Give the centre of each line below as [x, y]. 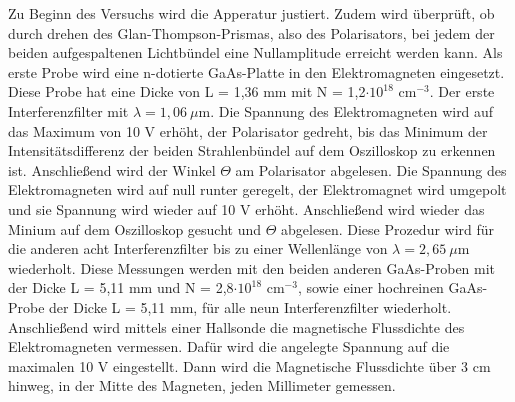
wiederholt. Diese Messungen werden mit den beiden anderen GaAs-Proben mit [252, 267]
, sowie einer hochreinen [370, 287]
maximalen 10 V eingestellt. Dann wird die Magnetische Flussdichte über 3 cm [249, 365]
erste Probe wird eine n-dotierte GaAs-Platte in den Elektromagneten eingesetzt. [256, 71]
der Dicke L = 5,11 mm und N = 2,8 [121, 287]
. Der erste [462, 91]
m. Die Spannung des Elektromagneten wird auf [346, 110]
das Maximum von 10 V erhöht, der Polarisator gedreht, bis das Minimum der [248, 130]
